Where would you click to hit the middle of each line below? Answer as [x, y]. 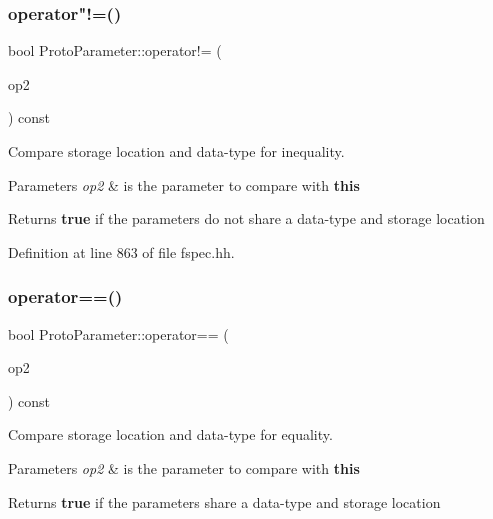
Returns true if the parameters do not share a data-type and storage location [246, 218]
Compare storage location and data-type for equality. [170, 434]
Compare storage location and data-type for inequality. [176, 151]
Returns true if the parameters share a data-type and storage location [224, 501]
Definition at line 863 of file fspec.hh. [121, 251]
